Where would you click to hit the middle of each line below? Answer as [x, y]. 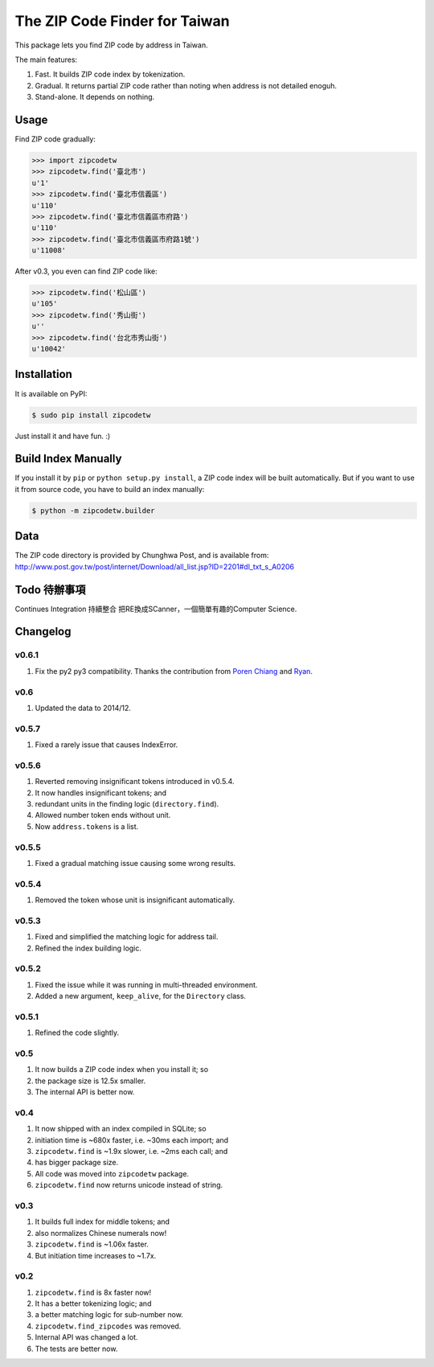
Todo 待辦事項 [50, 590]
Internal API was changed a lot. [86, 1337]
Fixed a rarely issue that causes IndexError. [106, 745]
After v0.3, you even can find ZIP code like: [86, 271]
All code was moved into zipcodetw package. [112, 1173]
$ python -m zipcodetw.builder [94, 510]
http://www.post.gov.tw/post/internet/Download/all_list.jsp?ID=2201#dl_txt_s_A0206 [155, 566]
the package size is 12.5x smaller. [90, 1081]
